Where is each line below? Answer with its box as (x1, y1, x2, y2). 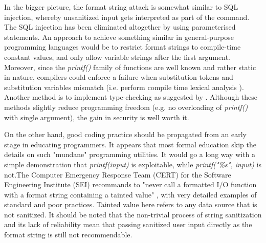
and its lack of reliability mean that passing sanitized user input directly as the (4, 219, 252, 230)
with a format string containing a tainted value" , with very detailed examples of (4, 189, 257, 200)
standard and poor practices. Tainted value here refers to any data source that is (4, 199, 257, 210)
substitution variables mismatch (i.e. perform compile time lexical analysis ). (4, 81, 244, 92)
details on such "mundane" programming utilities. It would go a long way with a (4, 149, 256, 160)
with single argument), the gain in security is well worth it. (4, 112, 189, 122)
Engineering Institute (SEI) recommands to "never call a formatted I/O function (4, 179, 257, 190)
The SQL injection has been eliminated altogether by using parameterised (4, 21, 236, 32)
